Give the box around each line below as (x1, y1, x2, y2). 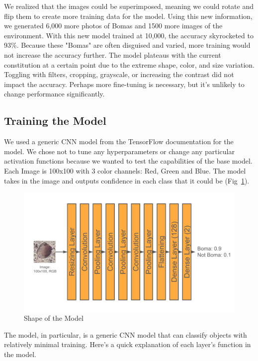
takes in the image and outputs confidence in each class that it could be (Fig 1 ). (4, 175, 250, 185)
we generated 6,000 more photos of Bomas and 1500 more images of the (4, 20, 223, 31)
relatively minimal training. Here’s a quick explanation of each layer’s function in (4, 339, 251, 350)
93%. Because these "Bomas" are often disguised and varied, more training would (4, 40, 251, 50)
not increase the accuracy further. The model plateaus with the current (4, 49, 221, 60)
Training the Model (4, 113, 106, 128)
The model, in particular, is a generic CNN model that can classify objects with (4, 329, 247, 340)
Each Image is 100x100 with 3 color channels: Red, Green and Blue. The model (4, 165, 246, 176)
